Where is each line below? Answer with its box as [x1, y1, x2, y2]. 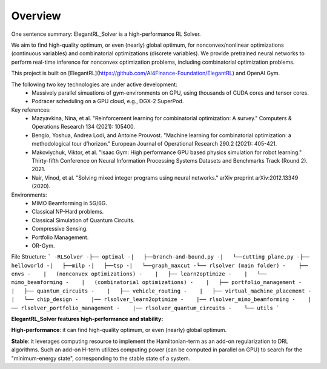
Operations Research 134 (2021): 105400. [31, 123, 136, 130]
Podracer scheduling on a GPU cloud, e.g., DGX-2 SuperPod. [31, 98, 184, 105]
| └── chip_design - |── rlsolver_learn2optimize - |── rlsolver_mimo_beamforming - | [11, 296, 312, 303]
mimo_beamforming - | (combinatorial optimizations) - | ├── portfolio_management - [11, 279, 302, 286]
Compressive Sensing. [31, 225, 88, 232]
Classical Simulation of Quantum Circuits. [31, 216, 135, 224]
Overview [11, 9, 61, 22]
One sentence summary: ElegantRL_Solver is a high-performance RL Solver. [11, 30, 201, 38]
